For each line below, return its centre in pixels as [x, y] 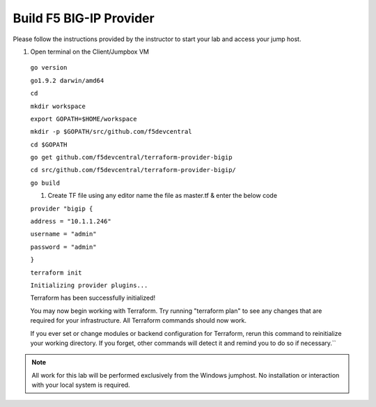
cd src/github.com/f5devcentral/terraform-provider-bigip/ [133, 170]
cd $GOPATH [49, 144]
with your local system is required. [81, 385]
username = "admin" [63, 234]
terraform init [56, 272]
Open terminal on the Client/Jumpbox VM [90, 52]
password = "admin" [63, 247]
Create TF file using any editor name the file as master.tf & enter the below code [163, 196]
